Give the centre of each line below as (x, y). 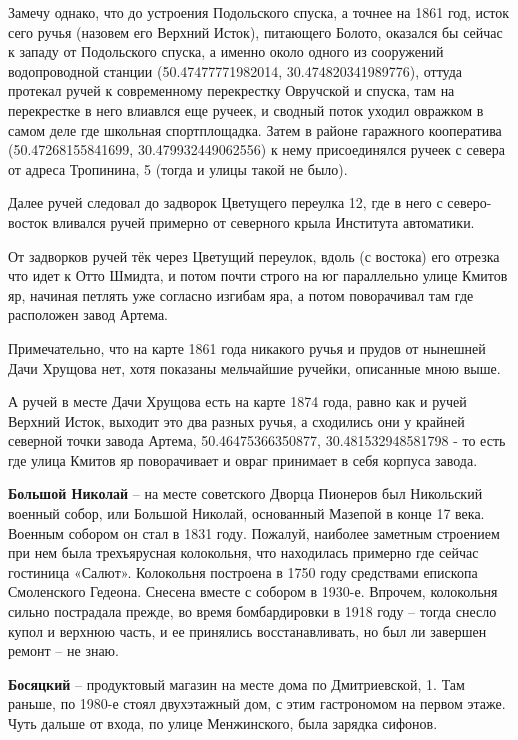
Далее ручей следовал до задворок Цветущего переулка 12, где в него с (225, 202)
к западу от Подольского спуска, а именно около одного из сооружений (226, 51)
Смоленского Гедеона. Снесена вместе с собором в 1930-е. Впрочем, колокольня (253, 591)
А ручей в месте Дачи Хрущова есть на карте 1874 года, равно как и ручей (237, 401)
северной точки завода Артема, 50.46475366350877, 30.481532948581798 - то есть (257, 440)
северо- (469, 202)
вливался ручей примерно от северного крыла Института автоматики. (263, 221)
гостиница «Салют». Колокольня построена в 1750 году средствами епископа (243, 571)
